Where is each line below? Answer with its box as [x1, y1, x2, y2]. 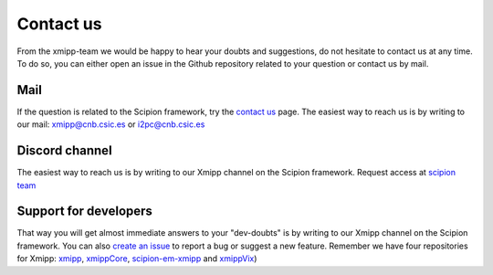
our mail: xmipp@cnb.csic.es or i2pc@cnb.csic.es [16, 119, 205, 130]
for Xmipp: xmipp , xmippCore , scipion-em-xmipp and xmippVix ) [16, 253, 257, 264]
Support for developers [16, 204, 152, 219]
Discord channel [16, 143, 113, 159]
